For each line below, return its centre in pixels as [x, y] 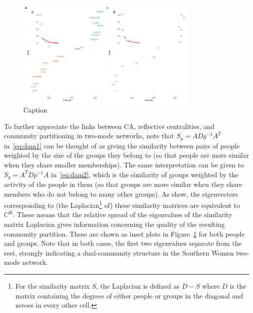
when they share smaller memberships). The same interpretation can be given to [124, 164]
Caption [36, 110]
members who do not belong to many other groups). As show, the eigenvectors [121, 193]
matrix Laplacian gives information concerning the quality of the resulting [114, 224]
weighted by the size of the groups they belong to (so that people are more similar [126, 155]
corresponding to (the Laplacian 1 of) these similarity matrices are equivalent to [122, 204]
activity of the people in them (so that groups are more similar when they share [123, 184]
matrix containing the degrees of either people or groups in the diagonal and [129, 295]
